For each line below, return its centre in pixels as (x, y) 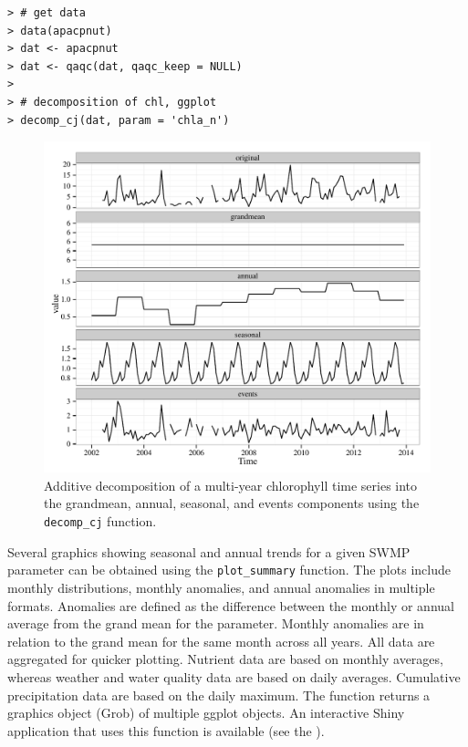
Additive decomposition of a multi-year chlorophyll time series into (231, 485)
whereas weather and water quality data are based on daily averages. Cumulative (234, 676)
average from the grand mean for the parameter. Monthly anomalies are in (216, 623)
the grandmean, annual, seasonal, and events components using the (232, 503)
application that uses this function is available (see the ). (166, 730)
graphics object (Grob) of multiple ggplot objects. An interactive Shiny (206, 713)
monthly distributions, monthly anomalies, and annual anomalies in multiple (221, 587)
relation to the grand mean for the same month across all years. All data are (221, 641)
